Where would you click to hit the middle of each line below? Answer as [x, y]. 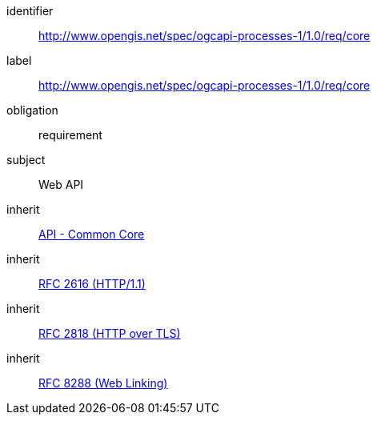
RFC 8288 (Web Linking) [103, 383]
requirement [70, 135]
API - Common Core [92, 234]
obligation [32, 110]
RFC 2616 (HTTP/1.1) [92, 284]
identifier [30, 11]
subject [26, 160]
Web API [61, 184]
